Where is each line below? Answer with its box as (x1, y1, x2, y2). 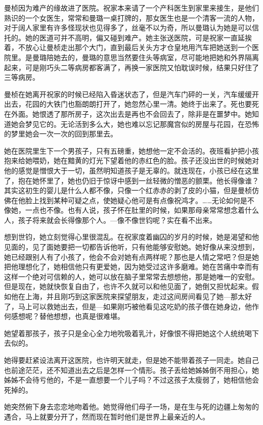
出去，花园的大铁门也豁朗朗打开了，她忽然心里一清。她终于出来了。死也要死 (4, 99, 259, 109)
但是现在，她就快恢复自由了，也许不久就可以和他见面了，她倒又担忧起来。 (4, 281, 252, 292)
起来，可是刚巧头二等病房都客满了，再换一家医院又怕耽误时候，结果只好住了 (4, 62, 259, 72)
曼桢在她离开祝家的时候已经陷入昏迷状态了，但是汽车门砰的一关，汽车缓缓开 (4, 88, 259, 99)
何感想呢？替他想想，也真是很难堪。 (4, 311, 124, 321)
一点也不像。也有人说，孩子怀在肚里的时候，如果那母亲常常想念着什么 (25, 205, 259, 215)
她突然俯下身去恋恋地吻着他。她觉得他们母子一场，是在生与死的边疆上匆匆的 (4, 401, 259, 412)
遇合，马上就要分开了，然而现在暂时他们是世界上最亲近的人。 (4, 411, 209, 421)
